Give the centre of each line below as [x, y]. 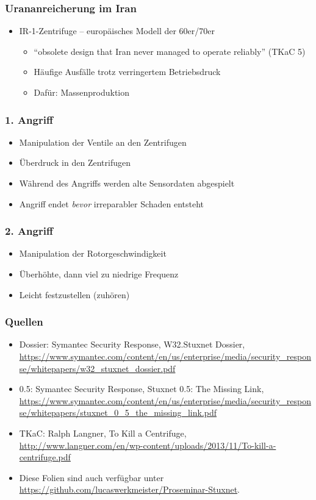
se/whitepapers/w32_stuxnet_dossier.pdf [97, 368]
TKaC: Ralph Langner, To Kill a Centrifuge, [103, 433]
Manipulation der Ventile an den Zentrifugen [103, 142]
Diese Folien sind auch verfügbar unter [92, 477]
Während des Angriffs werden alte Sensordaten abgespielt [127, 183]
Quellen [24, 322]
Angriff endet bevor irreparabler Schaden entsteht [112, 203]
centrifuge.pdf [45, 457]
